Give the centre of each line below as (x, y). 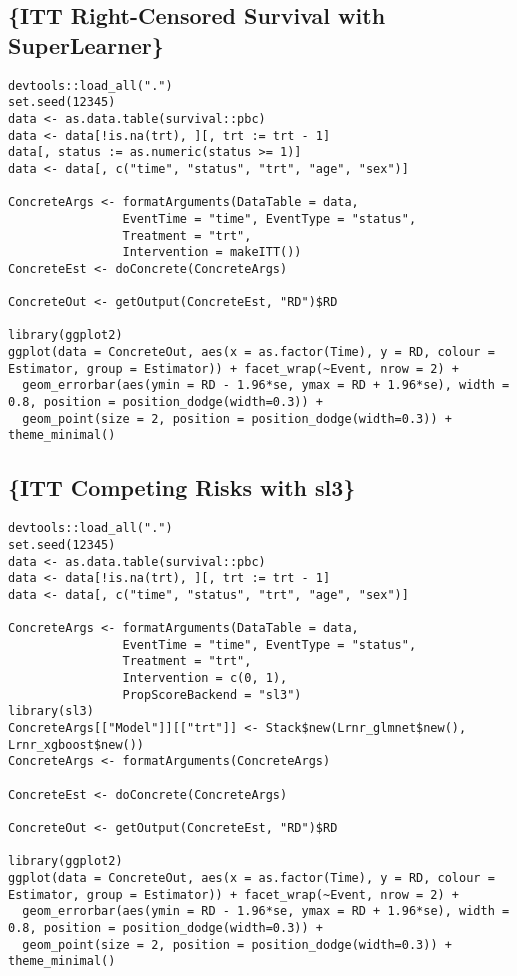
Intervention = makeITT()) (212, 252)
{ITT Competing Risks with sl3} (182, 487)
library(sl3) (51, 711)
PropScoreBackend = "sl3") (212, 694)
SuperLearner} (86, 44)
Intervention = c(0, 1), (205, 678)
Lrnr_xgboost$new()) (76, 744)
